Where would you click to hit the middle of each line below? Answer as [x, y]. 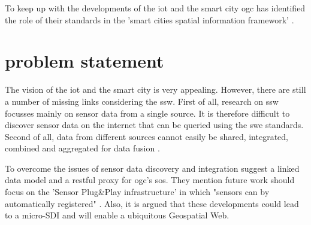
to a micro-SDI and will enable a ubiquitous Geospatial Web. [117, 215]
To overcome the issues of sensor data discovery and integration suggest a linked [152, 168]
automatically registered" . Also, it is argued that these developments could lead [152, 203]
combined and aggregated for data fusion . [82, 148]
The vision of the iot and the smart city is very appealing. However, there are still [155, 89]
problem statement [84, 61]
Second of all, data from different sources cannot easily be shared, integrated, [147, 136]
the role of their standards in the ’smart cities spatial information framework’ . [150, 19]
